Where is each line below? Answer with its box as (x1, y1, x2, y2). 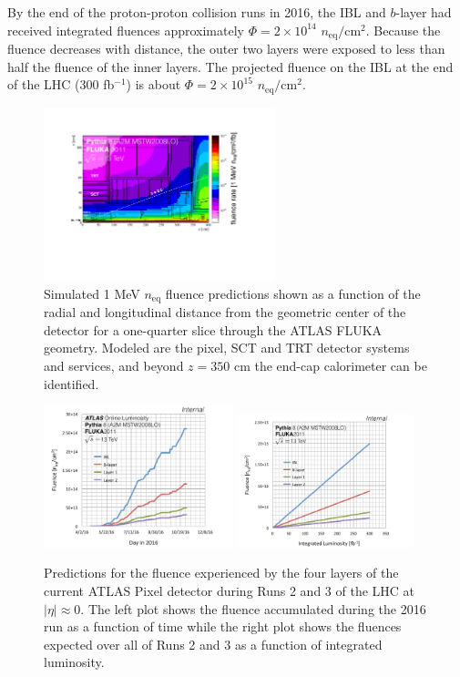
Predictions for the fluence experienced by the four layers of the (44, 563, 399, 582)
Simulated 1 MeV (44, 283, 140, 303)
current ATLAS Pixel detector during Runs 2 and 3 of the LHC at (44, 581, 415, 600)
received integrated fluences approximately (7, 20, 244, 39)
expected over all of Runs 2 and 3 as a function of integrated (44, 634, 383, 653)
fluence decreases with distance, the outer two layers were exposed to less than (7, 39, 445, 58)
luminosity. (44, 652, 105, 672)
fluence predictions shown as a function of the (165, 283, 421, 303)
